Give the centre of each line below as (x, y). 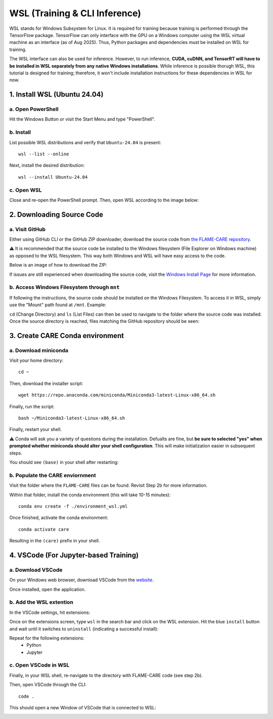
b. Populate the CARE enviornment (53, 475)
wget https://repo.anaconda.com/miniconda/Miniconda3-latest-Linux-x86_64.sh (117, 395)
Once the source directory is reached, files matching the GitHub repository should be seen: (104, 321)
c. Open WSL (26, 190)
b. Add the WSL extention (41, 602)
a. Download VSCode (36, 570)
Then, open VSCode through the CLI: (48, 685)
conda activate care (44, 529)
